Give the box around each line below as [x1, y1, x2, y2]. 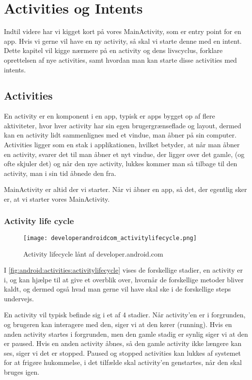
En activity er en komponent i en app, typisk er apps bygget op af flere [4, 111, 215, 121]
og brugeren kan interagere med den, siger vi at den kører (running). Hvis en [4, 319, 232, 329]
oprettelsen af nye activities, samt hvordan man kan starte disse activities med [4, 54, 237, 65]
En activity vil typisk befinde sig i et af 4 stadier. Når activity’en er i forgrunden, [4, 310, 246, 320]
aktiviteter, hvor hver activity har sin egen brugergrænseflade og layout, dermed [4, 120, 241, 130]
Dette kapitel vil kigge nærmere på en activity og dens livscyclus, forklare [4, 45, 223, 55]
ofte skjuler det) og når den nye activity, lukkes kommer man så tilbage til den [4, 158, 237, 169]
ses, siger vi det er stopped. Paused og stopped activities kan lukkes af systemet [4, 347, 241, 358]
